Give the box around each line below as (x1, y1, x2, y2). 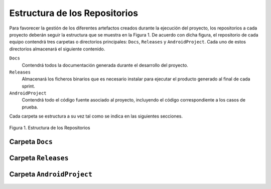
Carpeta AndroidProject (9, 170, 93, 178)
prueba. (22, 104, 38, 110)
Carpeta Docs (9, 137, 53, 146)
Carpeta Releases (9, 154, 69, 162)
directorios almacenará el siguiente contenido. (9, 45, 105, 52)
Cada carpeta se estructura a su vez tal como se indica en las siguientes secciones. (9, 113, 183, 119)
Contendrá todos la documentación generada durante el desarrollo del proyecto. (22, 62, 188, 68)
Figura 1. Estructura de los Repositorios (9, 124, 90, 130)
